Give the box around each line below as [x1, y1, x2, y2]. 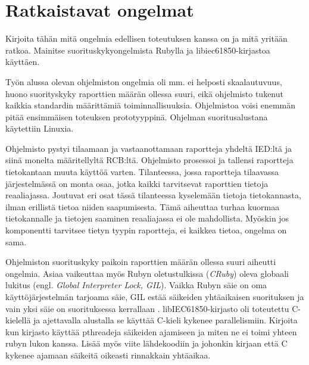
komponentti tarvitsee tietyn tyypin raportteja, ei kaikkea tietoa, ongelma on [5, 224, 287, 236]
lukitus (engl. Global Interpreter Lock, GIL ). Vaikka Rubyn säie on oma [5, 279, 267, 291]
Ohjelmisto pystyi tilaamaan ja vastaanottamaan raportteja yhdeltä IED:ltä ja [5, 142, 292, 154]
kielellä [5, 314, 31, 326]
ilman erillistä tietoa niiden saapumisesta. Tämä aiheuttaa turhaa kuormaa [5, 200, 280, 213]
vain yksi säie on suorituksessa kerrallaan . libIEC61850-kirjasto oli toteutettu [5, 302, 289, 314]
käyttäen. [5, 55, 40, 68]
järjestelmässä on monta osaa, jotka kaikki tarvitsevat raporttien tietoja [5, 177, 269, 189]
